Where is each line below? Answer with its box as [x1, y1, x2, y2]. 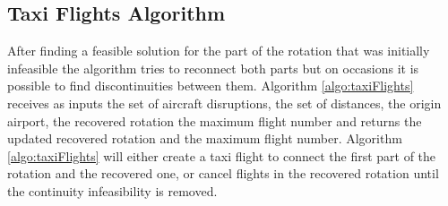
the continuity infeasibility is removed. [7, 181, 218, 200]
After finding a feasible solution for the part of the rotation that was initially [7, 41, 430, 60]
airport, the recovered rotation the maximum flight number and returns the [7, 111, 422, 130]
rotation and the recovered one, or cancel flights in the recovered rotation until [7, 164, 439, 183]
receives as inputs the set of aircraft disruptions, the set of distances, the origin [7, 93, 442, 112]
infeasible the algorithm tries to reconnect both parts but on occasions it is [7, 58, 419, 77]
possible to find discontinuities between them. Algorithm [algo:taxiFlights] [7, 76, 414, 95]
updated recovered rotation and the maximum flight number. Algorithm [7, 129, 402, 148]
